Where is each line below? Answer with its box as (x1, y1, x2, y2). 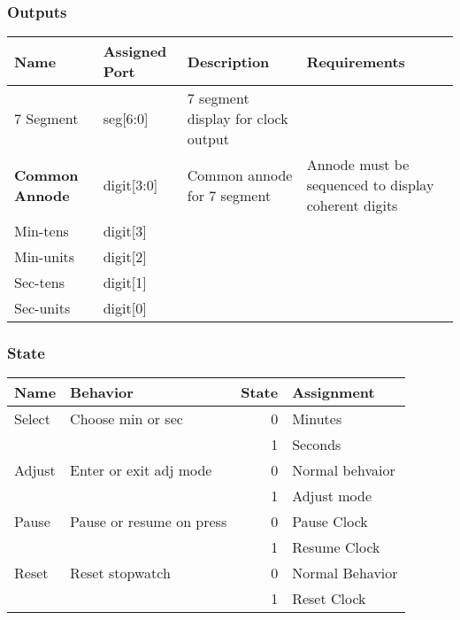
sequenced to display (306, 174, 434, 196)
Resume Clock (292, 537, 380, 558)
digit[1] (103, 272, 147, 293)
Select (14, 408, 50, 430)
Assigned (103, 41, 167, 62)
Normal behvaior (292, 460, 395, 481)
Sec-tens (14, 272, 65, 293)
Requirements (306, 50, 405, 72)
